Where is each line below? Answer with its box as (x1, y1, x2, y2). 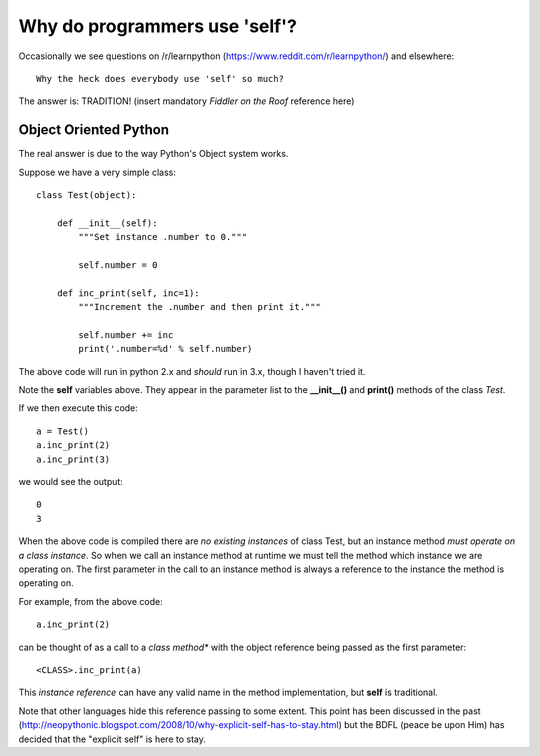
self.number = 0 (78, 259, 158, 270)
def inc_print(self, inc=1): (56, 287, 200, 299)
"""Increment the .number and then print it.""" (78, 301, 322, 313)
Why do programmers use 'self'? (18, 15, 297, 37)
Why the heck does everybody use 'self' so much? (36, 73, 285, 84)
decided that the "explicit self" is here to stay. (18, 733, 207, 745)
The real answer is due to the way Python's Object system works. (18, 148, 289, 160)
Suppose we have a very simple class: (18, 166, 177, 178)
